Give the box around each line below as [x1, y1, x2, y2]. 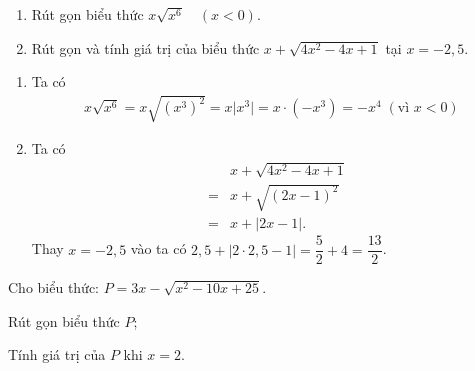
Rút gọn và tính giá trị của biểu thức [31, 37, 260, 58]
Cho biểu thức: [8, 277, 100, 298]
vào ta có [130, 238, 187, 259]
